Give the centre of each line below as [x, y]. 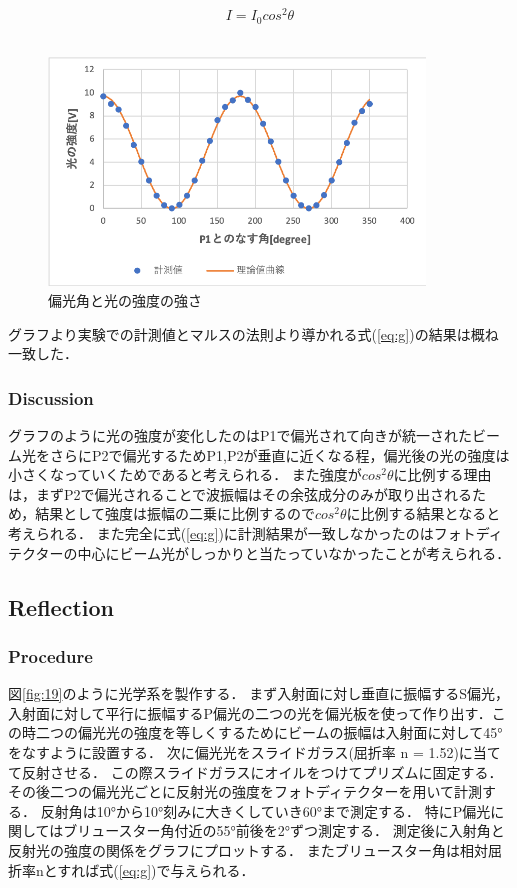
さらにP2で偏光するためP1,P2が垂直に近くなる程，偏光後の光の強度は [279, 454]
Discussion [51, 397]
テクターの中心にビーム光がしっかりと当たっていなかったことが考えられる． [259, 552]
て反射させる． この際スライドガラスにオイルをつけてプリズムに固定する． [255, 771]
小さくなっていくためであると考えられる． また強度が [185, 474]
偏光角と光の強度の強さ [125, 300]
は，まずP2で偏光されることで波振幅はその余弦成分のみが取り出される [240, 493]
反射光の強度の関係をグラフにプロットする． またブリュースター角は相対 [248, 849]
